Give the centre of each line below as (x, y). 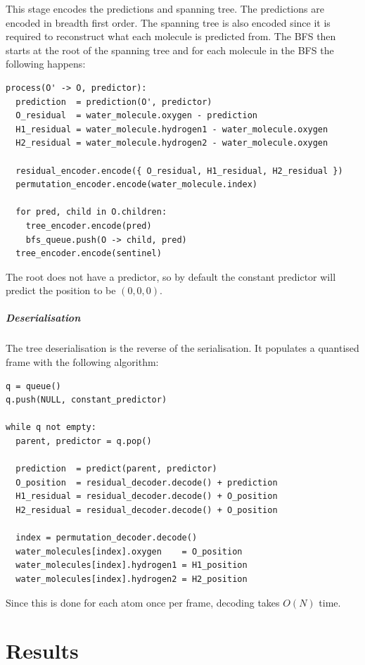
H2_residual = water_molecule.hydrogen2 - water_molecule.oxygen (172, 143)
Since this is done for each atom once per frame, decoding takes (143, 602)
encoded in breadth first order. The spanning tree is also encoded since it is (168, 22)
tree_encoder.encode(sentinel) (89, 254)
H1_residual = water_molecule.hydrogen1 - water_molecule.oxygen (172, 129)
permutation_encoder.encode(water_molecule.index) (136, 185)
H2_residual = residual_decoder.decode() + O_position (147, 510)
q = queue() (33, 386)
